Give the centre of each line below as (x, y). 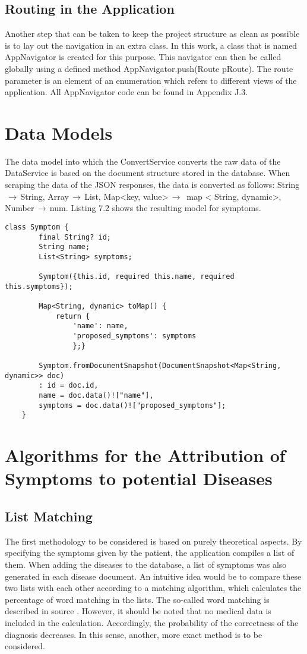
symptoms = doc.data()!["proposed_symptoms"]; (132, 405)
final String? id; (75, 237)
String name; (64, 247)
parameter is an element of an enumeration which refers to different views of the (151, 80)
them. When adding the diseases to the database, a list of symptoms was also (146, 564)
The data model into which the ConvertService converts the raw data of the (143, 161)
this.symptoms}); (39, 286)
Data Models (59, 132)
